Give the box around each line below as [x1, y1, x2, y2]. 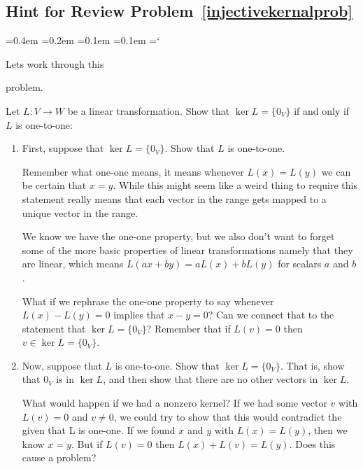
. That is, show [280, 358, 345, 372]
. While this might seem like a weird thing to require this [113, 178, 358, 192]
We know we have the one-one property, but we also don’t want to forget [22, 229, 335, 244]
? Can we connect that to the [208, 307, 334, 322]
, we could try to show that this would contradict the [113, 409, 342, 423]
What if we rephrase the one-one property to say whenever [22, 293, 274, 308]
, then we [308, 423, 348, 437]
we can [321, 164, 351, 178]
